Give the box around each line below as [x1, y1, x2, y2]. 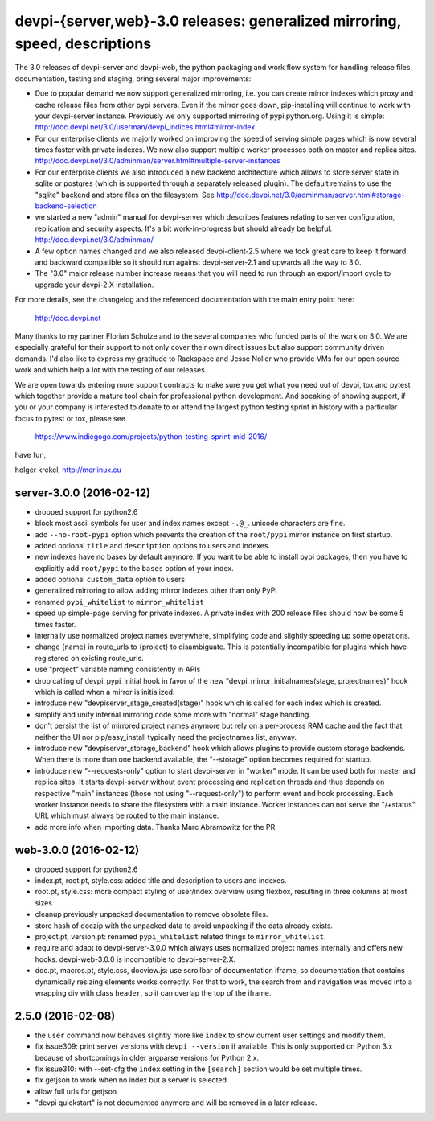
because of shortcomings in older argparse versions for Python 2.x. [35, 1053, 260, 1062]
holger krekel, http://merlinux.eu [14, 465, 122, 474]
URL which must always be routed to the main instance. [35, 811, 219, 820]
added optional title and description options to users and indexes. [35, 540, 271, 550]
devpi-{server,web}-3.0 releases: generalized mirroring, [14, 12, 402, 30]
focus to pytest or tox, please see [14, 413, 126, 423]
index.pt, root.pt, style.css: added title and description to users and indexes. [35, 875, 287, 885]
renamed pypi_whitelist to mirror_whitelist [35, 597, 204, 606]
